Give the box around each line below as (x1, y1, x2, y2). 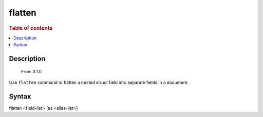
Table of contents (9, 24, 53, 31)
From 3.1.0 (21, 68, 42, 74)
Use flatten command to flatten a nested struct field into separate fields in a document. (9, 79, 188, 85)
